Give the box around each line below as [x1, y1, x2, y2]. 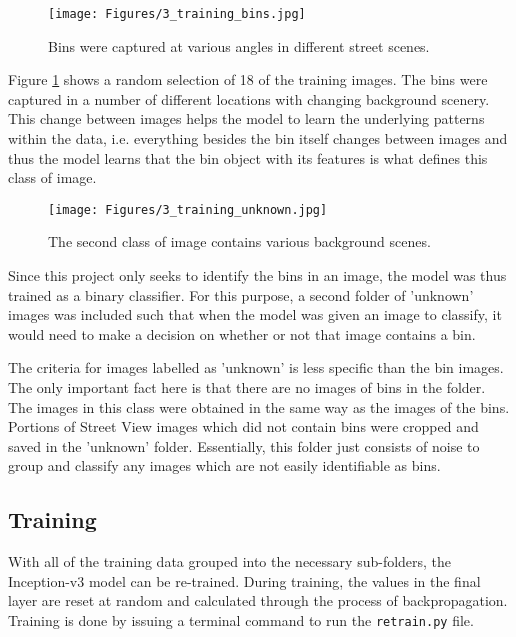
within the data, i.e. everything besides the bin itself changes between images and [8, 128, 508, 149]
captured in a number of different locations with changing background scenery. [8, 88, 490, 109]
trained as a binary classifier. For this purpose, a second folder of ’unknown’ [8, 284, 474, 305]
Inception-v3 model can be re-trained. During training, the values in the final [8, 570, 481, 591]
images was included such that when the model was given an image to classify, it [8, 304, 502, 325]
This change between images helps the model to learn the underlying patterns [8, 108, 485, 129]
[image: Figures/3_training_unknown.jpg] [48, 202, 328, 217]
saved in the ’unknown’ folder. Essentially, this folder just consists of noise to [8, 435, 480, 456]
